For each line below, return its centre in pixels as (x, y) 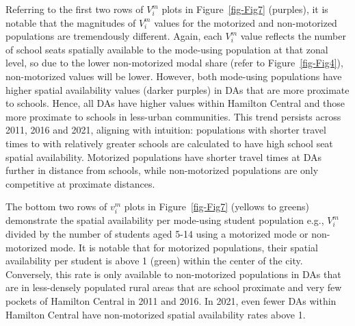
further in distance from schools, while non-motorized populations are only (162, 170)
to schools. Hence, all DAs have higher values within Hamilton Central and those (175, 103)
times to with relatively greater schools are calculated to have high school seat (169, 143)
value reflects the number (293, 36)
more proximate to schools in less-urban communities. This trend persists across (173, 116)
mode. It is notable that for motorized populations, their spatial (184, 247)
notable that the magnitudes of (71, 22)
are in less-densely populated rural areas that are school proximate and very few (174, 287)
